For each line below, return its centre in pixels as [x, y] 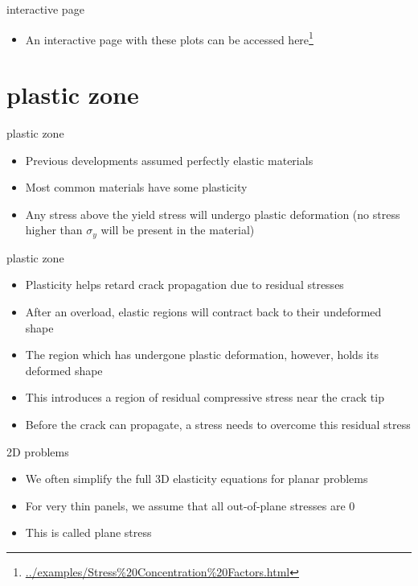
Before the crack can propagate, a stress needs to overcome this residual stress [218, 424]
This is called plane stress [88, 532]
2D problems [38, 451]
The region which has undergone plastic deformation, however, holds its [202, 355]
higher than [54, 230]
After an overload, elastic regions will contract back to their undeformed [203, 311]
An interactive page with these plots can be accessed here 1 [169, 38]
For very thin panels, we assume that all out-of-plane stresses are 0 [190, 505]
